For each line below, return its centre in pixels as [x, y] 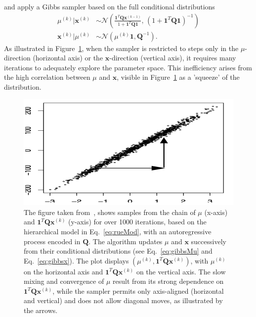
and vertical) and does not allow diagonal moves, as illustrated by [123, 300]
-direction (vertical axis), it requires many [173, 58]
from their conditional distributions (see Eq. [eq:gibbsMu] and [118, 251]
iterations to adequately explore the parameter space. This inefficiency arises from [128, 67]
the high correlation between [47, 77]
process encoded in [52, 241]
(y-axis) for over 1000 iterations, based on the [137, 222]
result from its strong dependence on [168, 281]
